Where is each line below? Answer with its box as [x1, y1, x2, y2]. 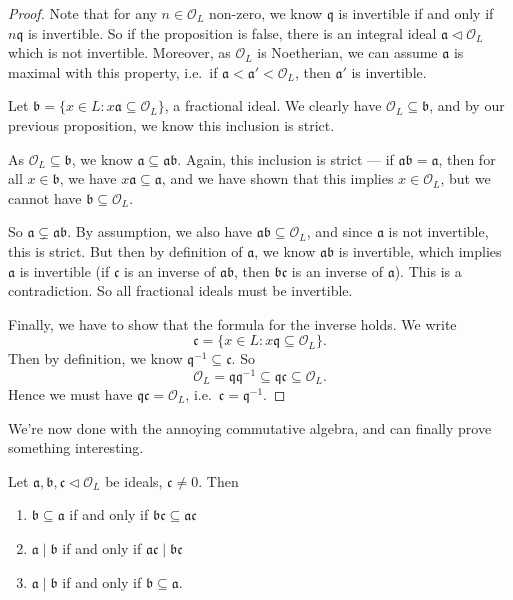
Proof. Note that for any [8, 3, 157, 23]
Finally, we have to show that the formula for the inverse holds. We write [8, 313, 457, 334]
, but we [440, 168, 491, 189]
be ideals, [105, 470, 163, 491]
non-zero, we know [209, 3, 323, 23]
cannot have [8, 187, 82, 208]
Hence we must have [8, 383, 133, 404]
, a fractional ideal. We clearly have [164, 95, 382, 116]
